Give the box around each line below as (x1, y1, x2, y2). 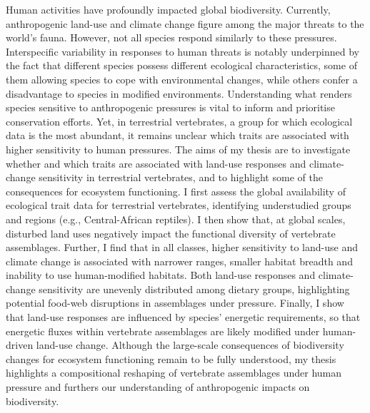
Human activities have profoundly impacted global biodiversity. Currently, (6, 2, 331, 16)
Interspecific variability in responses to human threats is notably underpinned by (6, 44, 359, 58)
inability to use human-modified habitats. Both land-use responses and (6, 267, 316, 282)
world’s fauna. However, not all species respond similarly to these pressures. (6, 30, 337, 45)
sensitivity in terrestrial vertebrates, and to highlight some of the (39, 170, 323, 185)
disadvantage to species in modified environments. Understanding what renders (6, 86, 352, 101)
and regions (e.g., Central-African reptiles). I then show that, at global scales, (6, 211, 346, 226)
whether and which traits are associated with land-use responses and (6, 155, 306, 170)
